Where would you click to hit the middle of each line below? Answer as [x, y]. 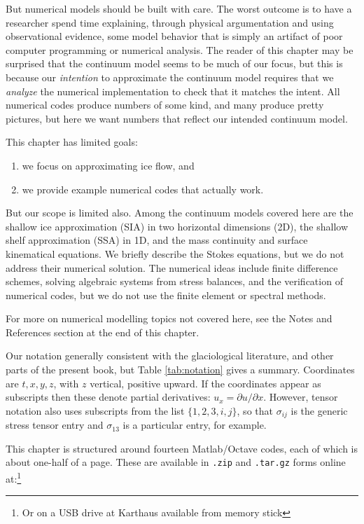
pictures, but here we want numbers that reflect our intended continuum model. [177, 118]
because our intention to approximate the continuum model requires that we [170, 77]
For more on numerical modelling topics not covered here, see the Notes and [169, 318]
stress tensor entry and [55, 425]
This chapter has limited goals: [72, 142]
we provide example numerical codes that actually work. [143, 189]
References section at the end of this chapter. [103, 332]
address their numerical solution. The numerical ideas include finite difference [172, 267]
